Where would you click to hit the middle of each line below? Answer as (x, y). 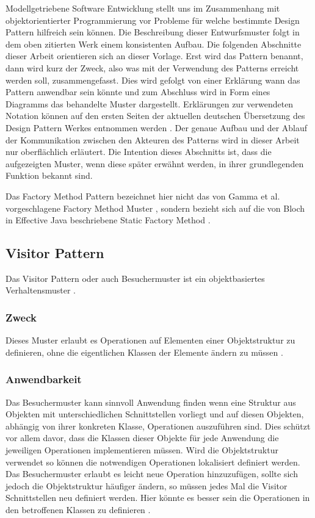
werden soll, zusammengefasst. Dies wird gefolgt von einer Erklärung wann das (153, 80)
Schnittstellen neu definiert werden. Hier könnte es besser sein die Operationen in (158, 498)
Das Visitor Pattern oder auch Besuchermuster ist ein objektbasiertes (135, 278)
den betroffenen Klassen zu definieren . (78, 510)
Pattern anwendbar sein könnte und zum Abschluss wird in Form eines (138, 92)
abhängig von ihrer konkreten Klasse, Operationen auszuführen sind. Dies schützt (158, 426)
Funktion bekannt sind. (49, 175)
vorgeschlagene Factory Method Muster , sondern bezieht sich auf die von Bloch (155, 208)
